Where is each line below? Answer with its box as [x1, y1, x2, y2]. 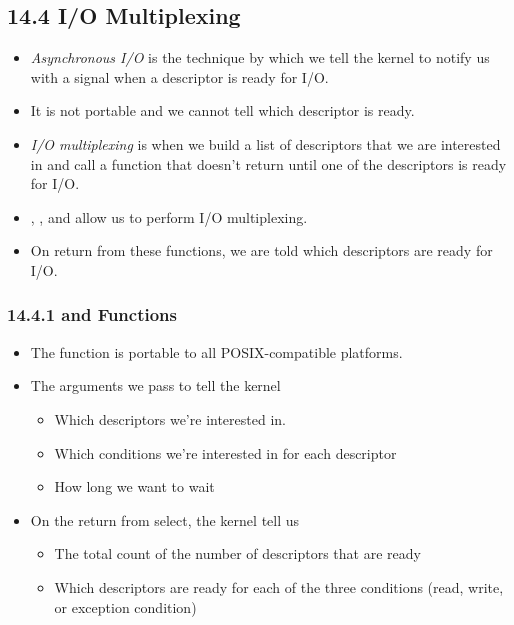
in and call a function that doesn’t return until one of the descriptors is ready [30, 153, 507, 174]
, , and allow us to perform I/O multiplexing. [30, 206, 308, 227]
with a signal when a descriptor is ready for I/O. [30, 66, 329, 87]
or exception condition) [54, 596, 197, 617]
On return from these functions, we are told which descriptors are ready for [30, 240, 493, 261]
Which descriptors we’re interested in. [54, 408, 286, 429]
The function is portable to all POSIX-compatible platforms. [30, 341, 403, 362]
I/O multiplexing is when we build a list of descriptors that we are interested [30, 133, 501, 154]
